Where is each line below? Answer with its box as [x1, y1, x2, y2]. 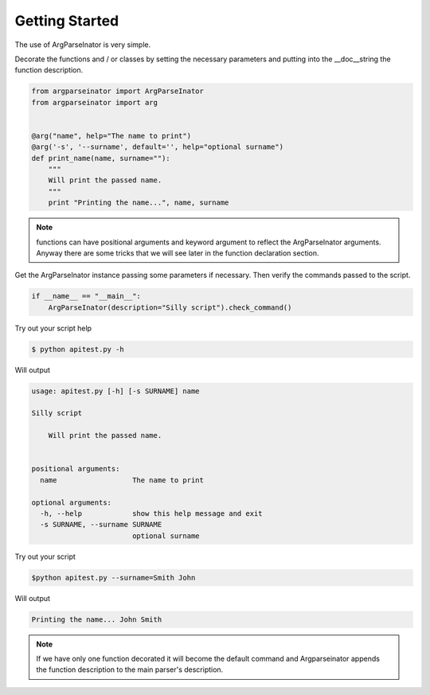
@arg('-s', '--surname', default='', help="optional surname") [31, 143, 284, 151]
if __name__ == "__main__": [31, 291, 141, 301]
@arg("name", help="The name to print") [31, 131, 191, 140]
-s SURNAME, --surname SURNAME [40, 520, 162, 529]
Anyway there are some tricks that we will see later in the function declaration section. [36, 248, 319, 258]
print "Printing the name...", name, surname [48, 198, 229, 207]
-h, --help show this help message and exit [40, 509, 263, 517]
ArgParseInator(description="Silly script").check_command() [48, 303, 292, 312]
